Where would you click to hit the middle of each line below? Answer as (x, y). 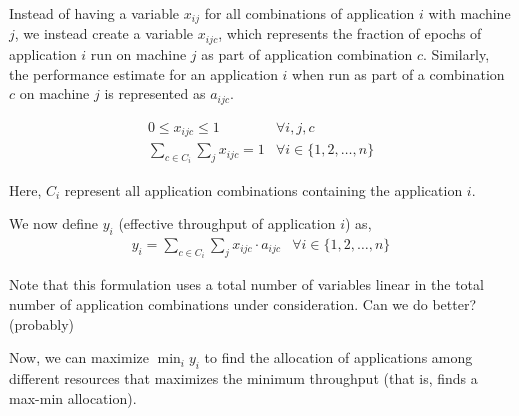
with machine (469, 13)
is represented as (155, 93)
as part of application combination (307, 53)
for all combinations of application (309, 13)
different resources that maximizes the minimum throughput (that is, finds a (243, 377)
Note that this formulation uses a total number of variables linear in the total (246, 284)
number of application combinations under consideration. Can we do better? (243, 303)
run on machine (138, 53)
